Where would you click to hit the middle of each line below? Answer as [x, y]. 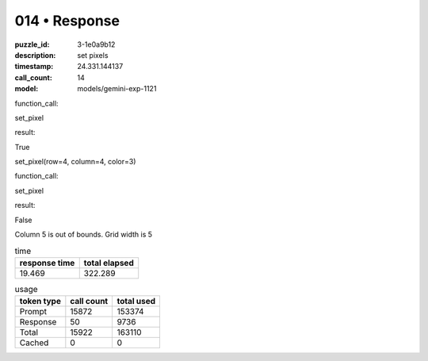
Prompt [33, 312]
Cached [34, 343]
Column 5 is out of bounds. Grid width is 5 [84, 235]
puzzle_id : [32, 44]
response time [47, 263]
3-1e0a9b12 [96, 44]
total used [136, 301]
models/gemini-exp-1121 [117, 89]
